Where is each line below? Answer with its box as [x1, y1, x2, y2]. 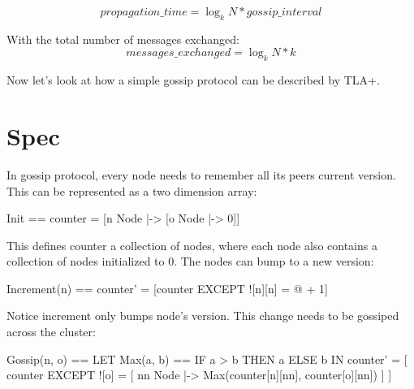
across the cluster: [6, 323, 96, 340]
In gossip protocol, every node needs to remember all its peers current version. [6, 166, 396, 183]
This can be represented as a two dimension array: [6, 182, 257, 199]
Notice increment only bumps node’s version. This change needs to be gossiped [6, 307, 399, 324]
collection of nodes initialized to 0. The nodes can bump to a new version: [6, 253, 374, 270]
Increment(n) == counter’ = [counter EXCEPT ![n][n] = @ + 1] [6, 279, 328, 296]
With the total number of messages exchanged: [6, 30, 239, 47]
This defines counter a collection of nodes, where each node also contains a [6, 236, 377, 253]
